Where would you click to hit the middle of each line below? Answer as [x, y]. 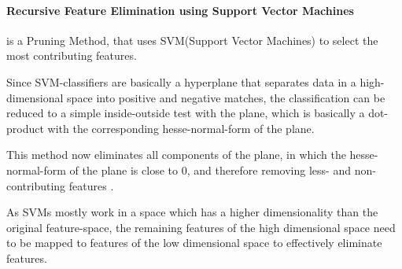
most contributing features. [72, 55]
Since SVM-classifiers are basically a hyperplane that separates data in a [181, 81]
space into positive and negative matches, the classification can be [226, 97]
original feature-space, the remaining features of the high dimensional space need [201, 227]
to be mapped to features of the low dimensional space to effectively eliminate [194, 243]
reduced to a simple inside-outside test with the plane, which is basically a [186, 113]
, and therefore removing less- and [269, 170]
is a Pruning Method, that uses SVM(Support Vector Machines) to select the [192, 40]
